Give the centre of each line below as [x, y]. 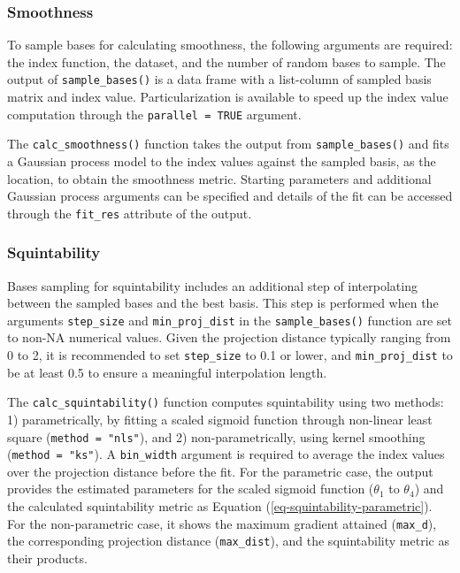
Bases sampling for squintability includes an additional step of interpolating [212, 285]
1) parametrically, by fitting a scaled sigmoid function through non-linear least [220, 419]
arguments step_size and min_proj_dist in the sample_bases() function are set [230, 320]
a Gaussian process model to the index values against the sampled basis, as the [222, 160]
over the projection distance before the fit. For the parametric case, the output [220, 471]
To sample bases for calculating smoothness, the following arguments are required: [230, 45]
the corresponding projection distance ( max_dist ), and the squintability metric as [228, 541]
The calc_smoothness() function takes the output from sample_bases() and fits [228, 144]
